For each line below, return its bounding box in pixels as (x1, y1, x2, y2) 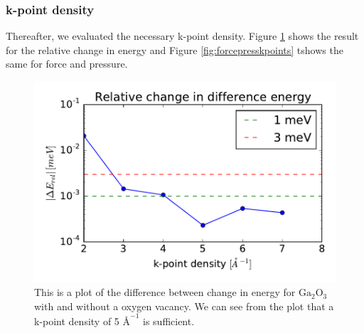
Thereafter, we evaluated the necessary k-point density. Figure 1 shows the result (6, 28, 359, 43)
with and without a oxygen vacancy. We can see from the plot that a (34, 298, 334, 313)
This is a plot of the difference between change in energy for (34, 285, 296, 300)
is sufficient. (143, 313, 195, 328)
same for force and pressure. (6, 56, 128, 71)
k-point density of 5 (34, 313, 119, 328)
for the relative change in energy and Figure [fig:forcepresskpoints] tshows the (6, 42, 343, 57)
